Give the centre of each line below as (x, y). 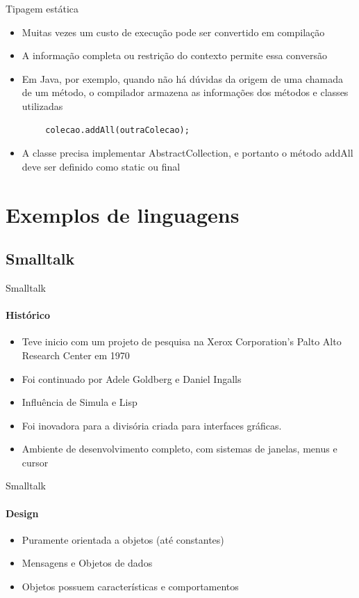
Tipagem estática (42, 8)
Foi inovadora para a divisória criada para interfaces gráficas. (152, 425)
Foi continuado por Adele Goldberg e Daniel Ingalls (132, 378)
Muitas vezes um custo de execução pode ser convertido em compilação (173, 32)
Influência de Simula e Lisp (80, 402)
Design (22, 513)
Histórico (28, 315)
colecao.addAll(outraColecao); (117, 130)
